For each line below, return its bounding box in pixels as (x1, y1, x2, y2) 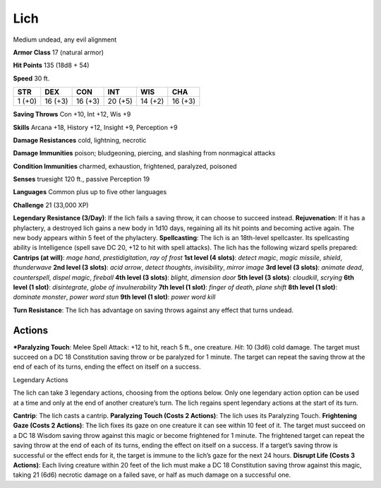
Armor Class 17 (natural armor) (13, 48, 104, 56)
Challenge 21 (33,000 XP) (13, 201, 89, 209)
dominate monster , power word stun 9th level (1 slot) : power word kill (13, 293, 216, 302)
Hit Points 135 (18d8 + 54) (13, 61, 90, 70)
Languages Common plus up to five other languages (13, 188, 167, 196)
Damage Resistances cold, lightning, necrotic (13, 136, 147, 144)
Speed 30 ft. (13, 74, 50, 83)
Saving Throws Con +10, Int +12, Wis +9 (13, 110, 131, 119)
